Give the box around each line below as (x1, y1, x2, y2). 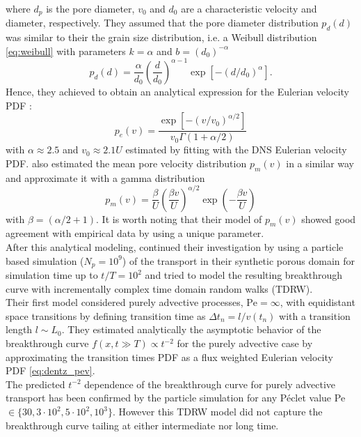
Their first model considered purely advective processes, (6, 295, 243, 309)
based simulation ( (6, 253, 84, 268)
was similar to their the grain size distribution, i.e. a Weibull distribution (6, 30, 317, 45)
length (6, 322, 33, 337)
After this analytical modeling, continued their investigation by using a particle (6, 240, 344, 254)
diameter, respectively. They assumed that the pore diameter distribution (6, 15, 319, 30)
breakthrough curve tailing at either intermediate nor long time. (6, 417, 279, 432)
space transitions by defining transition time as (6, 308, 206, 323)
